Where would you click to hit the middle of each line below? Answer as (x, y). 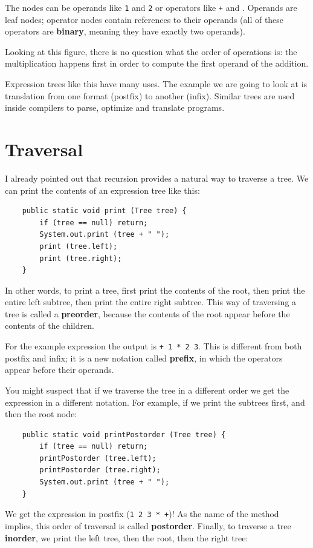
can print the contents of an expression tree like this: (102, 190)
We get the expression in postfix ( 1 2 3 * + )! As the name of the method (142, 514)
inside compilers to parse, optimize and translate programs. (115, 107)
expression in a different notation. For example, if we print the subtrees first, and (155, 402)
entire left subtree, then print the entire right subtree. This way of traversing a (151, 302)
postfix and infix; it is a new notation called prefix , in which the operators (144, 358)
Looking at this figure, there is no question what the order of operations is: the (151, 51)
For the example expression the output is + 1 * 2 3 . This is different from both (153, 346)
